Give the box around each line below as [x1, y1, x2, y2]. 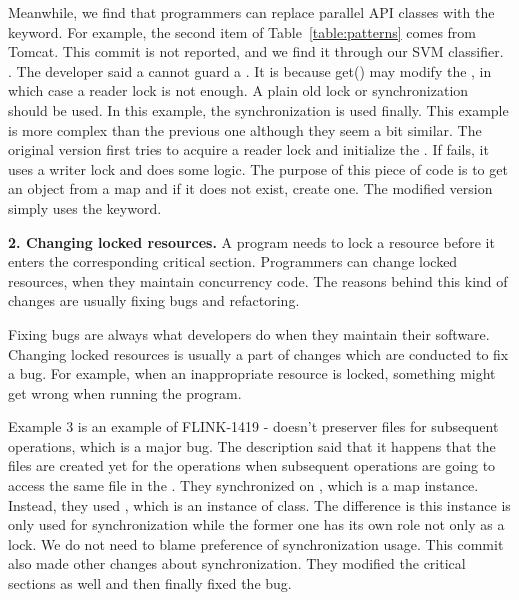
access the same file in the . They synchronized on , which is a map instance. [8, 475, 479, 496]
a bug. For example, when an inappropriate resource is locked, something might [8, 363, 496, 384]
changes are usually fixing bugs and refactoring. [8, 290, 300, 311]
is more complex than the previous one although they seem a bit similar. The [8, 119, 482, 140]
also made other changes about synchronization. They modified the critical [8, 553, 466, 574]
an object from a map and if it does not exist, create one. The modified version [8, 178, 493, 199]
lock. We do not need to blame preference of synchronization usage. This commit [8, 533, 504, 554]
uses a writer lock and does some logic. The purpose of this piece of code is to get [8, 158, 508, 179]
